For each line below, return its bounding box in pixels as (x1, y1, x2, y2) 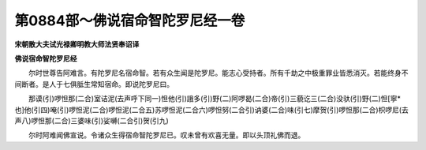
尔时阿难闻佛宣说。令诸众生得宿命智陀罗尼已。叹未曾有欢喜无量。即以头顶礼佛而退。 (28, 130, 305, 140)
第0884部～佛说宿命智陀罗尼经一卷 (14, 12, 245, 29)
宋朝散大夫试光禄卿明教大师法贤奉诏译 (14, 39, 140, 49)
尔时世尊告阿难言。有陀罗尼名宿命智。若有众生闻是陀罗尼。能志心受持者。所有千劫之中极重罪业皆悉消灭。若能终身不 (28, 68, 409, 78)
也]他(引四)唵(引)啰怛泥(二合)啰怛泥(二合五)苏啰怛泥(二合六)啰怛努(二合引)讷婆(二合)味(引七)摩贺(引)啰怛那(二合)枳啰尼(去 (14, 105, 409, 114)
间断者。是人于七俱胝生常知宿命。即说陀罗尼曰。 (14, 79, 174, 88)
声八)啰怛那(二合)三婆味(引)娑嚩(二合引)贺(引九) (14, 115, 169, 126)
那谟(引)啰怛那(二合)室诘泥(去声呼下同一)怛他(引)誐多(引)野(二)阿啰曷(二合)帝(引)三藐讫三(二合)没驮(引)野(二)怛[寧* (28, 94, 402, 103)
